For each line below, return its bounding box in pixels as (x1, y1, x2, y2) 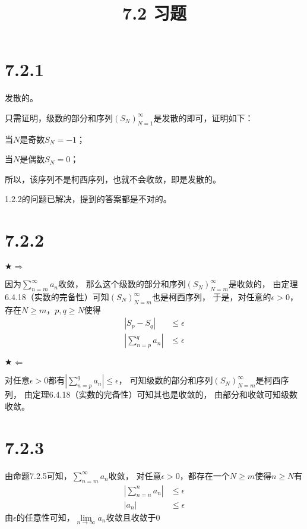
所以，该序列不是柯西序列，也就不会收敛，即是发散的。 (5, 172, 221, 185)
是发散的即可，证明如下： (153, 111, 254, 124)
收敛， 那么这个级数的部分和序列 (58, 278, 186, 290)
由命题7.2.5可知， (5, 469, 72, 481)
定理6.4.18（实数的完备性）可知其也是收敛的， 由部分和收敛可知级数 (32, 388, 298, 401)
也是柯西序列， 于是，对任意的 (151, 291, 271, 303)
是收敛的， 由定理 (228, 278, 298, 290)
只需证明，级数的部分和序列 (5, 111, 113, 124)
